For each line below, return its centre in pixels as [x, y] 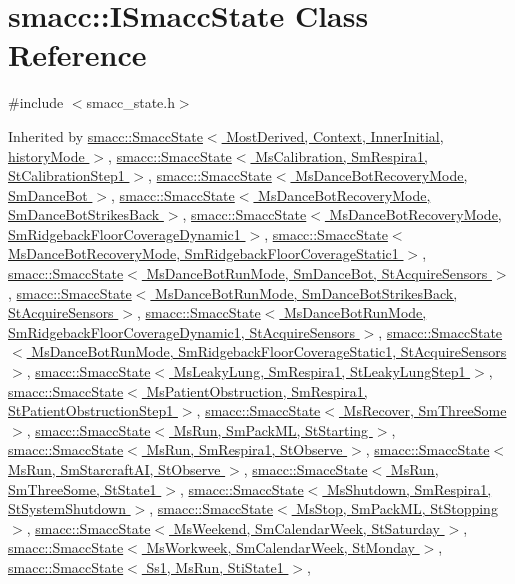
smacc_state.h [130, 102]
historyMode [46, 155]
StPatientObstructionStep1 [91, 410]
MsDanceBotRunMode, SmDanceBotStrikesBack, [306, 292]
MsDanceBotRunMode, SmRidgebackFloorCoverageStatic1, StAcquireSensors [269, 351]
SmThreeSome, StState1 [82, 488]
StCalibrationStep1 [66, 175]
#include [36, 102]
